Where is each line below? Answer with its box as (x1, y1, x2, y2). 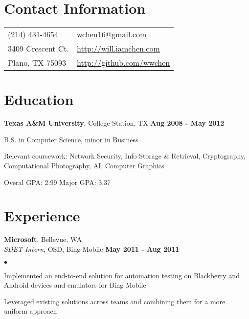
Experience (4, 206, 80, 226)
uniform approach (4, 306, 57, 316)
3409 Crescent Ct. (8, 43, 69, 54)
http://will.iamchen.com (77, 43, 160, 54)
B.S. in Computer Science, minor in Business (4, 134, 138, 144)
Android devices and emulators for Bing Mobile (4, 280, 146, 290)
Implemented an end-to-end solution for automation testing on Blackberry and (4, 270, 240, 280)
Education (4, 89, 74, 109)
